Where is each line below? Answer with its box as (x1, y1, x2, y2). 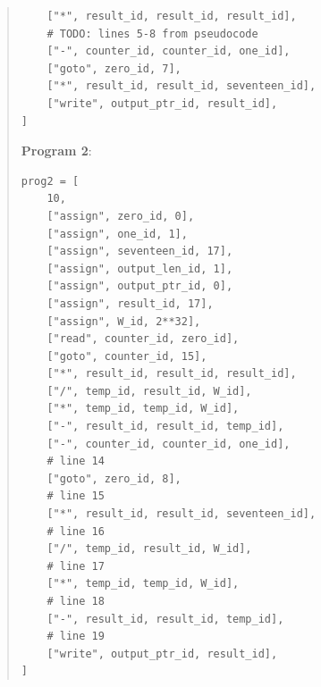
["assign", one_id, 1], (46, 227, 188, 240)
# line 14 (46, 455, 105, 468)
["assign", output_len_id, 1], (46, 262, 233, 275)
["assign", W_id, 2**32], (46, 314, 201, 328)
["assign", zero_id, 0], (46, 209, 195, 222)
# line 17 (46, 559, 105, 573)
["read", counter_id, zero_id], (46, 332, 240, 346)
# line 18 (46, 595, 105, 607)
